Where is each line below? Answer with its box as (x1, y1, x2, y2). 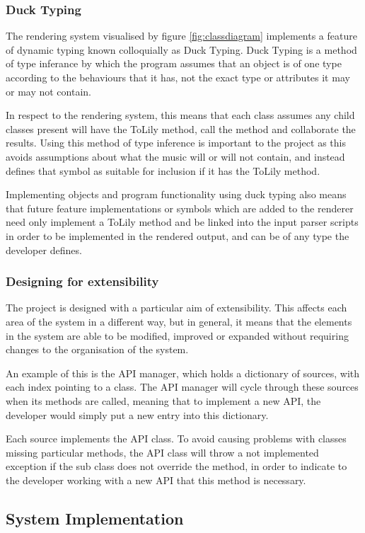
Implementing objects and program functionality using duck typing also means (6, 187, 347, 202)
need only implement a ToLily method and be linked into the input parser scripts (6, 214, 359, 229)
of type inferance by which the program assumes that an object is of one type (6, 56, 342, 71)
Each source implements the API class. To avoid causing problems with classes (6, 431, 347, 446)
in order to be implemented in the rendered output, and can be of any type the (6, 228, 349, 243)
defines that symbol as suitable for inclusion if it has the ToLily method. (6, 163, 320, 178)
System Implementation (6, 507, 184, 529)
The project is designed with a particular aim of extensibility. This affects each (6, 300, 347, 315)
